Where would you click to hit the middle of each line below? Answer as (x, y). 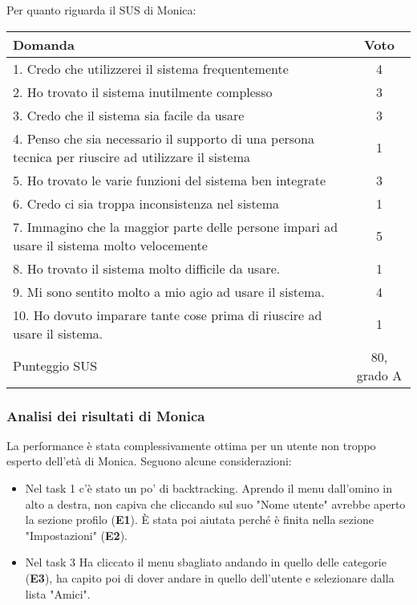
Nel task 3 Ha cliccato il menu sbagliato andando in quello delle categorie (206, 562)
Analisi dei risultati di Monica (106, 415)
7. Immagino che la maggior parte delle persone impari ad (176, 226)
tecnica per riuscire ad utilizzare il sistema (132, 156)
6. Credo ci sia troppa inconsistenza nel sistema (146, 203)
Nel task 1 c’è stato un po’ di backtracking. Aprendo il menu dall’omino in (208, 488)
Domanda (44, 44)
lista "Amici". (58, 593)
